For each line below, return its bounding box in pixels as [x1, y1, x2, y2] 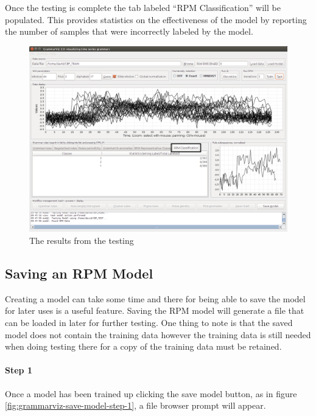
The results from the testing [29, 234, 134, 246]
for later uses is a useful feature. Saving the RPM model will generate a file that [5, 304, 304, 317]
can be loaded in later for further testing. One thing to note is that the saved [5, 316, 293, 328]
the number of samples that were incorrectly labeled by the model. [5, 25, 253, 38]
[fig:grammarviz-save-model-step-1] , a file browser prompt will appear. [5, 399, 266, 412]
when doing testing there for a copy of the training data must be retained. [5, 340, 282, 353]
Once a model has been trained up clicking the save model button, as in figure [5, 387, 297, 400]
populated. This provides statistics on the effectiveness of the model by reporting [5, 13, 307, 26]
